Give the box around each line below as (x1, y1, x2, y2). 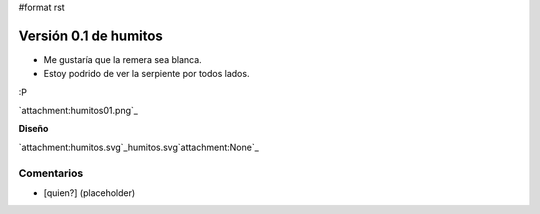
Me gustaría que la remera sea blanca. (43, 53, 202, 65)
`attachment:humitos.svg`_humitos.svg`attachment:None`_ (18, 141, 259, 153)
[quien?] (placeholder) (43, 187, 136, 199)
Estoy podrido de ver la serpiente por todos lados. (43, 68, 250, 80)
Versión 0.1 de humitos (18, 27, 164, 44)
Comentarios (18, 166, 84, 180)
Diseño (18, 123, 49, 135)
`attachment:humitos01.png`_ (18, 105, 139, 117)
